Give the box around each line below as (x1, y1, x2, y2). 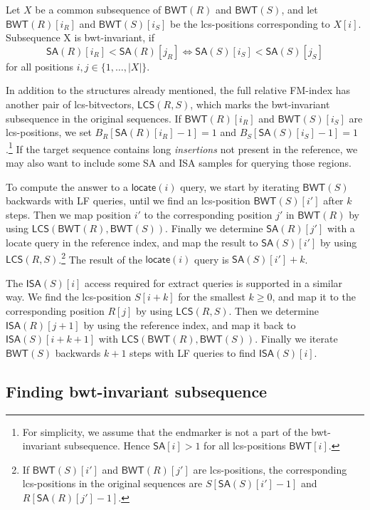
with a (327, 221, 355, 236)
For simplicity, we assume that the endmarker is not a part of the (22, 424, 308, 439)
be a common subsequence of (35, 2, 162, 16)
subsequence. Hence (64, 438, 150, 453)
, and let (281, 2, 318, 16)
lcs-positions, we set (6, 125, 92, 140)
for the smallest (178, 289, 245, 304)
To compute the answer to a (6, 179, 128, 194)
